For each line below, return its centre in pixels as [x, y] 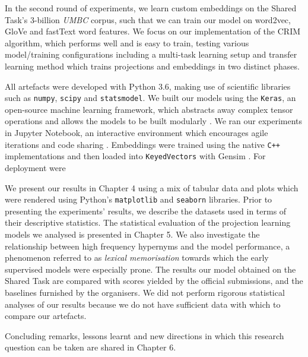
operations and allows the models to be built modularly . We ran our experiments [154, 121]
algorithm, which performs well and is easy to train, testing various [127, 42]
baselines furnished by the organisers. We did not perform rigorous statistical [145, 292]
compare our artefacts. [46, 316]
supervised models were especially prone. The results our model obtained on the [150, 269]
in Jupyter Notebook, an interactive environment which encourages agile [136, 132]
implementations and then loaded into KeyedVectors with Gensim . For [135, 156]
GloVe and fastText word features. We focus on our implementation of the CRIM [153, 31]
